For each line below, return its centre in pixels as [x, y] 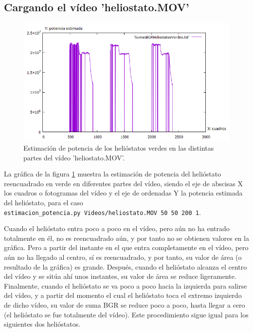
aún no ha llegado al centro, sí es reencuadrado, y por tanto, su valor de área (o [123, 257]
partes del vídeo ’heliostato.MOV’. [74, 157]
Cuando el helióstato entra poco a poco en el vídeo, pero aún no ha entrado [117, 228]
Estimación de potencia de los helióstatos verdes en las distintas [119, 148]
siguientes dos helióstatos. [42, 324]
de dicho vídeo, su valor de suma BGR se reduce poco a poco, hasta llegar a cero [125, 305]
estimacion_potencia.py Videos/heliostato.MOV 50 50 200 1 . [102, 212]
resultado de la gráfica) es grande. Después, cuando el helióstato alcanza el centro [126, 266]
